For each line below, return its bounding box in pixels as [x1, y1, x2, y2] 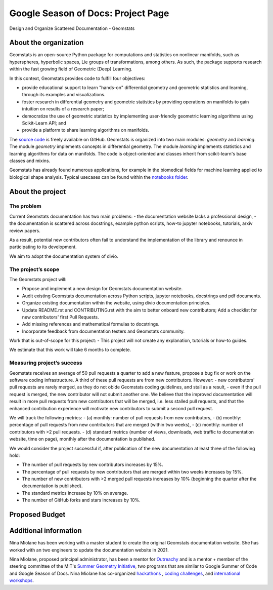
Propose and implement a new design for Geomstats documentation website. [22, 286, 183, 292]
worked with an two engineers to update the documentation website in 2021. [9, 547, 169, 553]
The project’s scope [9, 266, 60, 273]
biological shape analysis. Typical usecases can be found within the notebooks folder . [9, 174, 189, 180]
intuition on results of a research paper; [22, 106, 105, 112]
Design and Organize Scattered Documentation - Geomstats [9, 25, 135, 31]
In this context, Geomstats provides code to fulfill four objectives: [9, 75, 146, 81]
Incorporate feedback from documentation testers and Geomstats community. [22, 328, 185, 334]
